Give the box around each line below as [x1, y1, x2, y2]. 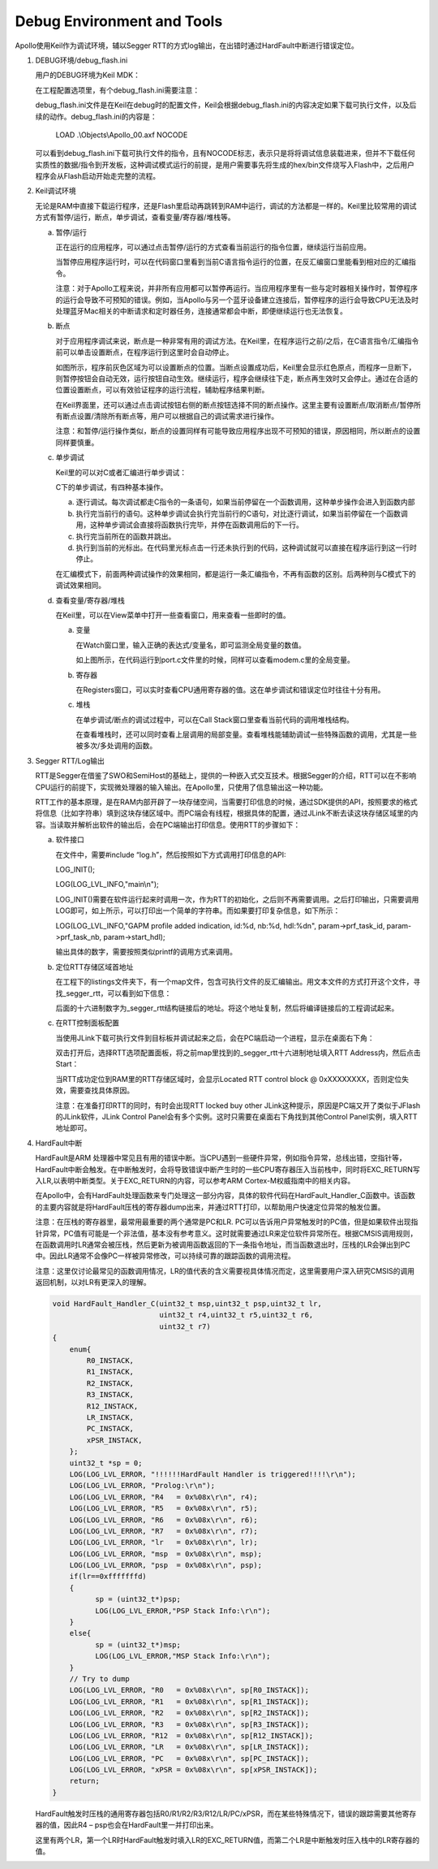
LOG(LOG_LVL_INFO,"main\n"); [55, 880, 160, 889]
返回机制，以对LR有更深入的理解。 [35, 1278, 151, 1287]
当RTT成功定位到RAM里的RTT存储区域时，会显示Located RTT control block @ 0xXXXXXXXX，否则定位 [55, 1074, 402, 1084]
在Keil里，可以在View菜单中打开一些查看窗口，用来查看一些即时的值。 [55, 610, 291, 620]
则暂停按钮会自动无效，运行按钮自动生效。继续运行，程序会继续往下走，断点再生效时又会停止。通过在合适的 [55, 374, 418, 383]
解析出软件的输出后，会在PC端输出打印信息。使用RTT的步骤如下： [77, 820, 301, 829]
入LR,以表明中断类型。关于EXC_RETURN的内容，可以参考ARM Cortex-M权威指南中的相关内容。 [35, 1175, 355, 1185]
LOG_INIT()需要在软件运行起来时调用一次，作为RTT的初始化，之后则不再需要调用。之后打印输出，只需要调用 [55, 894, 419, 904]
